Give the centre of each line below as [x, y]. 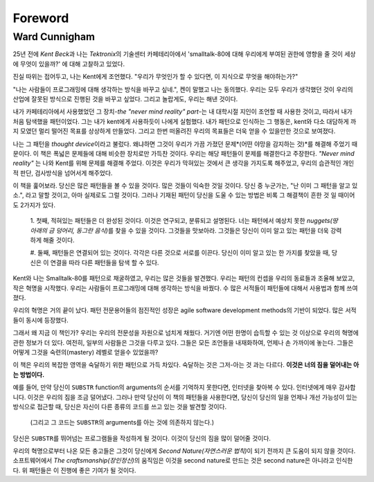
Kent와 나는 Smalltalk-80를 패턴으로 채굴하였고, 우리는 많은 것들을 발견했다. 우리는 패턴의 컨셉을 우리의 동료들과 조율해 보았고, [184, 278]
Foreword [41, 18]
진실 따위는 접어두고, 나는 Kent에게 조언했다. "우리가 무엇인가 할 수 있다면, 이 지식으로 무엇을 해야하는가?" [155, 77]
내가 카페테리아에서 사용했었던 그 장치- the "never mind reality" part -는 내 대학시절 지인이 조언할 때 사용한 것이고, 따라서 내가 [182, 111]
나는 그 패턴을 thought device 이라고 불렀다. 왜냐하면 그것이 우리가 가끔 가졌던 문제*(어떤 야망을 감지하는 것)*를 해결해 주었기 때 [185, 144]
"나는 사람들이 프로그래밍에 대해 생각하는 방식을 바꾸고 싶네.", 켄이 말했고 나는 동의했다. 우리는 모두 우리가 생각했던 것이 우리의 [183, 89]
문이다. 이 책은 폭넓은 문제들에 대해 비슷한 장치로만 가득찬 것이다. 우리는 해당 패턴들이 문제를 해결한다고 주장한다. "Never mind [184, 153]
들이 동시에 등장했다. [41, 320]
